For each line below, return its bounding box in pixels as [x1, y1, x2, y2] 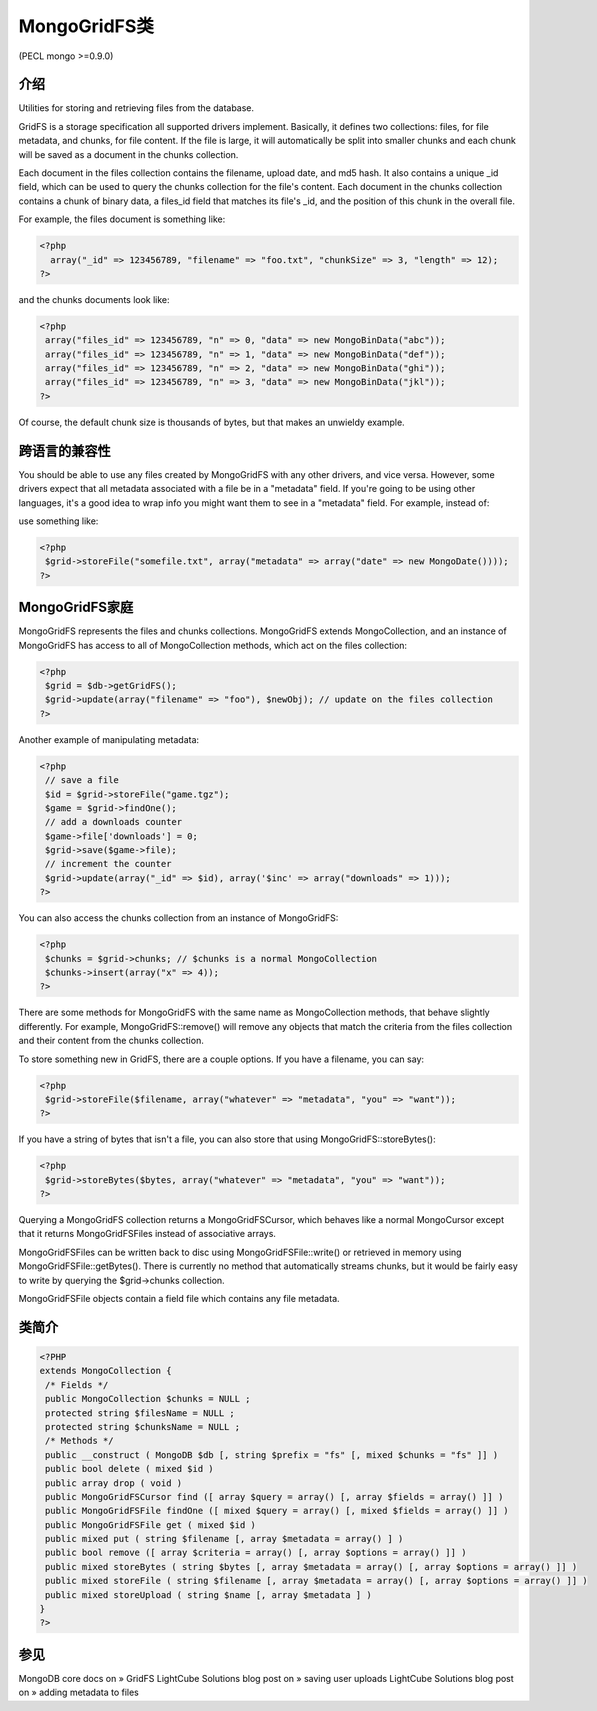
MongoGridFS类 [18, 15, 155, 37]
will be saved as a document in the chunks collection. [18, 148, 239, 160]
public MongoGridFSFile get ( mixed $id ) [45, 1519, 257, 1530]
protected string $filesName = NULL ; [45, 1407, 235, 1419]
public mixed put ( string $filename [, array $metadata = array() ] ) [45, 1533, 404, 1545]
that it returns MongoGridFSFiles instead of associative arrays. [18, 1228, 277, 1240]
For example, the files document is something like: [18, 213, 226, 225]
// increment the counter [45, 858, 172, 870]
